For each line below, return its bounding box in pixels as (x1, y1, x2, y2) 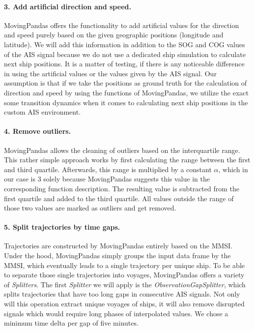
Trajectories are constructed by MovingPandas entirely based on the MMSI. (4, 241, 233, 251)
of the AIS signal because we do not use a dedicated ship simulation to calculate (4, 49, 246, 59)
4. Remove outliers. (4, 126, 71, 136)
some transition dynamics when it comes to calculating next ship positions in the (4, 97, 248, 107)
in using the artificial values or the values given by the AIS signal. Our (4, 68, 217, 78)
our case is (4, 174, 35, 184)
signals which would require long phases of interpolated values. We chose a (4, 308, 228, 318)
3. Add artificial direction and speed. (4, 1, 131, 11)
